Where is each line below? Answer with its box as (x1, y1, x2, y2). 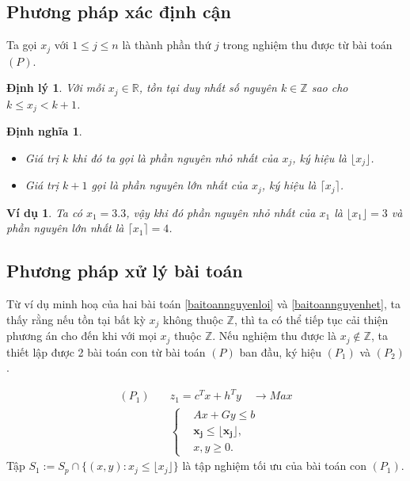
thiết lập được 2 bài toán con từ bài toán (6, 343, 206, 360)
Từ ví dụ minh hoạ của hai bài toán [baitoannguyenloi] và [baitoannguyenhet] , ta (6, 296, 401, 312)
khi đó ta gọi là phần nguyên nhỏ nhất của (72, 149, 279, 166)
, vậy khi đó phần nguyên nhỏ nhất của (126, 204, 316, 220)
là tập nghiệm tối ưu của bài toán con (182, 457, 366, 474)
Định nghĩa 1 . (6, 123, 82, 139)
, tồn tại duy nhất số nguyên (139, 79, 277, 96)
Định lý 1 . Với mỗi (6, 79, 104, 96)
